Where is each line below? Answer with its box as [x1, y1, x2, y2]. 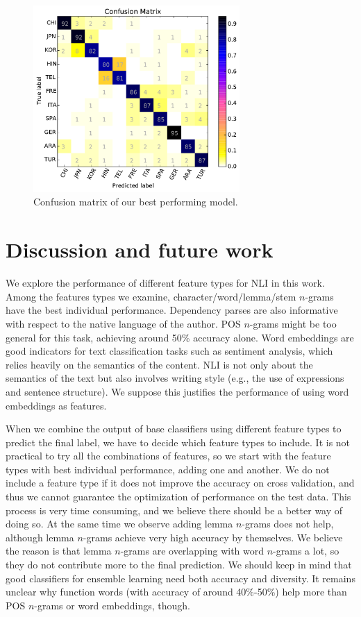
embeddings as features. [6, 398, 107, 412]
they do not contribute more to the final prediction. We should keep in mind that [6, 557, 352, 572]
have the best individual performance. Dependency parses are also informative [6, 303, 338, 317]
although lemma [6, 530, 74, 544]
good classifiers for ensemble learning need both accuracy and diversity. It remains [6, 570, 355, 585]
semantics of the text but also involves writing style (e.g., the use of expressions [6, 371, 344, 385]
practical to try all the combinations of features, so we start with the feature [6, 448, 331, 463]
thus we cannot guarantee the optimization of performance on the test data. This [6, 489, 351, 504]
